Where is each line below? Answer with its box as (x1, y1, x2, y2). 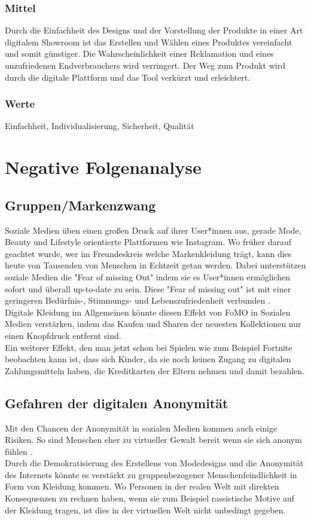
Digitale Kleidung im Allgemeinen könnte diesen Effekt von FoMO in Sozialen (5, 305, 291, 318)
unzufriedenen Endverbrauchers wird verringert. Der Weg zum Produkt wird (5, 59, 285, 71)
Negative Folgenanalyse (5, 155, 202, 179)
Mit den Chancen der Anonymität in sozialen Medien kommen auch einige (5, 421, 278, 434)
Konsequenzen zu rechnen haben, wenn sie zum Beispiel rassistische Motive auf (5, 492, 295, 504)
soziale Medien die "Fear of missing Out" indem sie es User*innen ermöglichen (5, 270, 291, 283)
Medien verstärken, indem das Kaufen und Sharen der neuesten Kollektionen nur (5, 317, 301, 330)
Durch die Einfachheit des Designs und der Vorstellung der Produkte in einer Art (5, 24, 303, 36)
